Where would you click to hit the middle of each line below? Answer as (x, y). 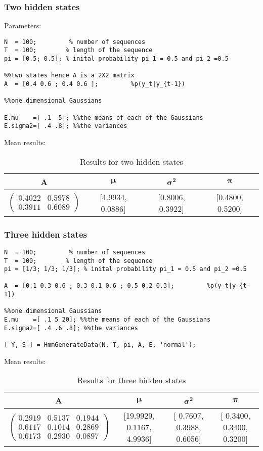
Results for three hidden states (131, 380)
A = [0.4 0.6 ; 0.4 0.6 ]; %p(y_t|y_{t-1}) (95, 84)
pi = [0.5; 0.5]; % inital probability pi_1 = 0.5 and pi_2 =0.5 (116, 59)
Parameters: (23, 26)
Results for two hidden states (131, 161)
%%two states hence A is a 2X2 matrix (69, 76)
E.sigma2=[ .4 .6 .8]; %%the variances (71, 328)
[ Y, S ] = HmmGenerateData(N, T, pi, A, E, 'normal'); (100, 345)
